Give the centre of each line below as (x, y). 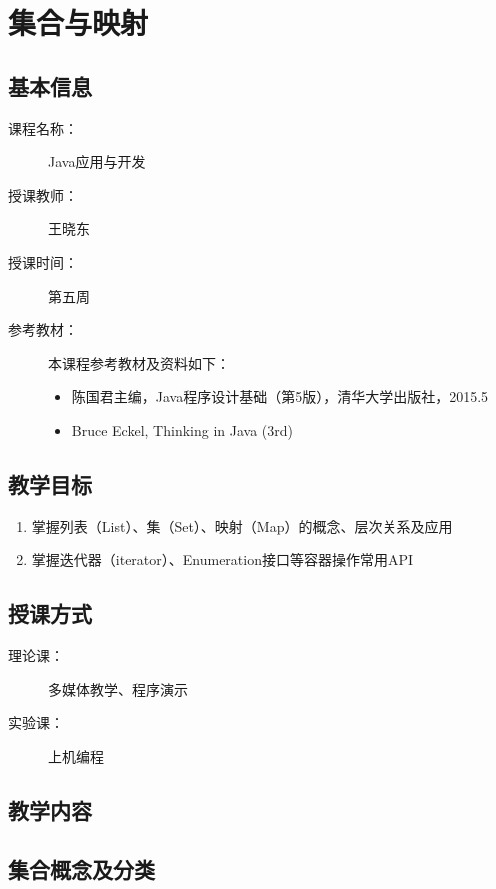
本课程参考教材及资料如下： (139, 362)
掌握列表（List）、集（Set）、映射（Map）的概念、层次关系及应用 (242, 525)
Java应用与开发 (97, 161)
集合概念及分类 (81, 868)
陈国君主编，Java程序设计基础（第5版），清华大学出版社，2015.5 (280, 396)
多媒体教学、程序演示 (118, 688)
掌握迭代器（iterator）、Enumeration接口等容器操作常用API (222, 559)
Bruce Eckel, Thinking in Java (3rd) (182, 429)
